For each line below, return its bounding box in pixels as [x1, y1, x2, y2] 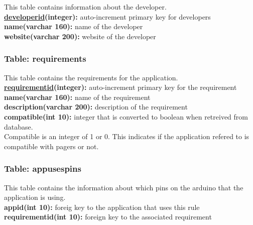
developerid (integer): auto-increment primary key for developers [4, 11, 211, 22]
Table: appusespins [4, 162, 81, 175]
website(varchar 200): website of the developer [4, 31, 156, 41]
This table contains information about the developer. [4, 2, 167, 12]
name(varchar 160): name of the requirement [4, 91, 151, 102]
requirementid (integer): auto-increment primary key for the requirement [4, 82, 237, 92]
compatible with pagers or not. [4, 141, 99, 151]
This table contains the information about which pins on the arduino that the [4, 182, 243, 192]
